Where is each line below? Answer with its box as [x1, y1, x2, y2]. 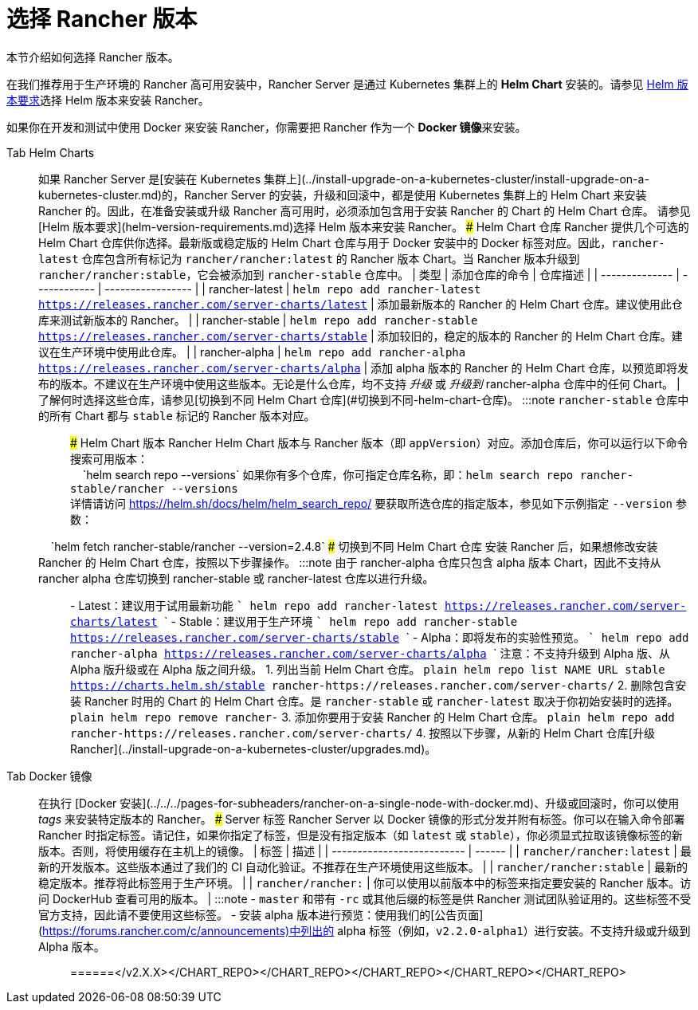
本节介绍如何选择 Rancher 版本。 [6, 49, 179, 64]
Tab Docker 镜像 [6, 768, 92, 783]
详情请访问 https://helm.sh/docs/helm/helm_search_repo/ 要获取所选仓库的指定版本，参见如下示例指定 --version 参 [70, 496, 687, 510]
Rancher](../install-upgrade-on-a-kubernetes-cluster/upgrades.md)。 [70, 741, 437, 756]
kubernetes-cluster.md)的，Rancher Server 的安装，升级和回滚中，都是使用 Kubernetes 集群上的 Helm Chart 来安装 [38, 187, 647, 202]
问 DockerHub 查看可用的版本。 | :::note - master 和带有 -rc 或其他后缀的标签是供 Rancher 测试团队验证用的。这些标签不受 [38, 891, 692, 906]
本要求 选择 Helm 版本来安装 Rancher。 [6, 92, 210, 107]
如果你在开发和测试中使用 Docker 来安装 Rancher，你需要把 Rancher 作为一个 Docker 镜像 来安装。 [6, 120, 527, 134]
